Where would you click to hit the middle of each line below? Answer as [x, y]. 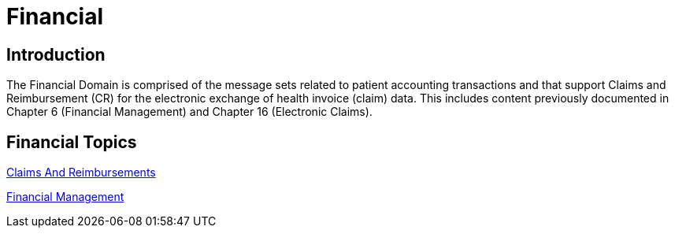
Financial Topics [72, 142]
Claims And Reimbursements [81, 173]
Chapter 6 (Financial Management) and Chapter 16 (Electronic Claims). [189, 112]
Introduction [56, 54]
